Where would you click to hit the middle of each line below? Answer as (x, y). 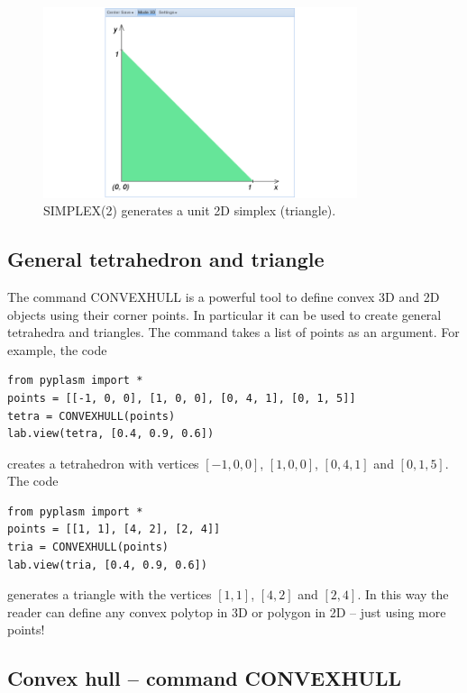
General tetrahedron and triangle (166, 259)
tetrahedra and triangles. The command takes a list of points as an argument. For (233, 332)
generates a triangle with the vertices (110, 594)
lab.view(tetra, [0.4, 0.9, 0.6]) (111, 434)
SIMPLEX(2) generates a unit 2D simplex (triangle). (190, 210)
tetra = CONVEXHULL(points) (92, 416)
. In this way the (403, 594)
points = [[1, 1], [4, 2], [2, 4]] (114, 529)
